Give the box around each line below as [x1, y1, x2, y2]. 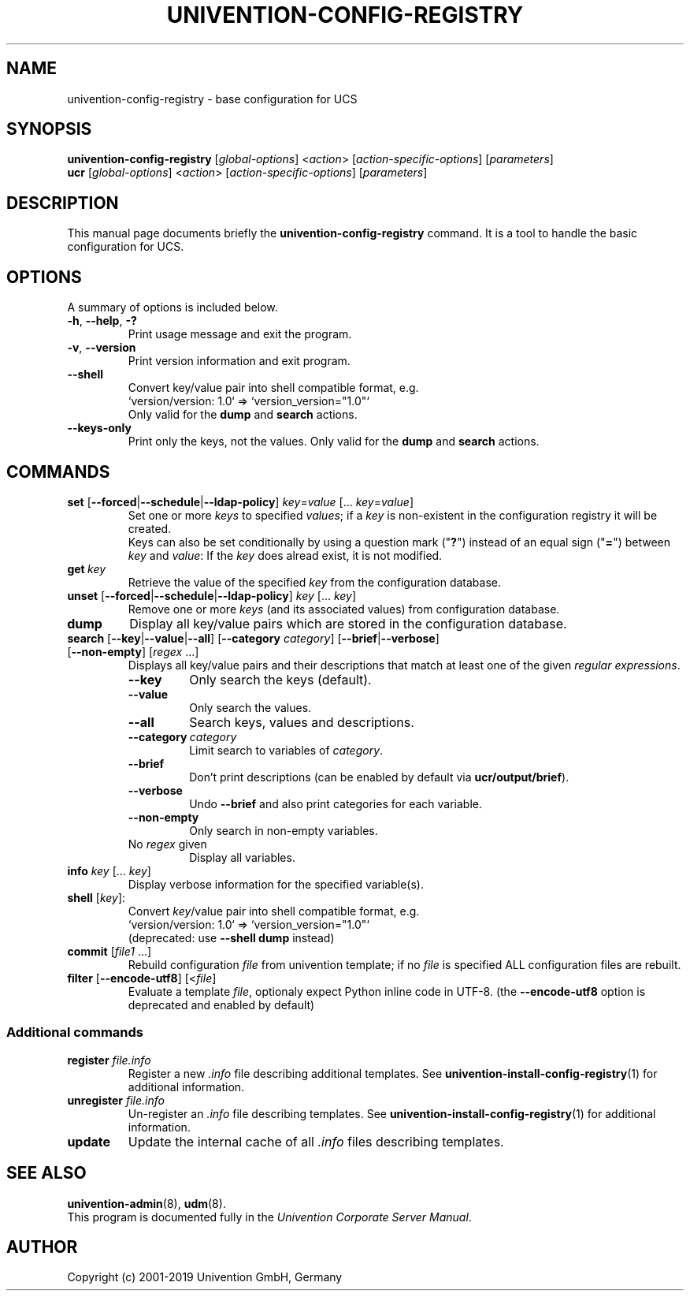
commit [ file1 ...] [67, 944, 152, 958]
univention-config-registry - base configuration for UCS [67, 91, 358, 106]
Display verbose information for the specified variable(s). [128, 877, 424, 891]
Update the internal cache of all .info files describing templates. [128, 1133, 504, 1150]
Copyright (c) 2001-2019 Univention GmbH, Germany [67, 1270, 343, 1284]
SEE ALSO [6, 1163, 87, 1183]
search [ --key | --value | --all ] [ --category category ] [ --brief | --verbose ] [67, 631, 440, 645]
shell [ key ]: [67, 890, 126, 904]
